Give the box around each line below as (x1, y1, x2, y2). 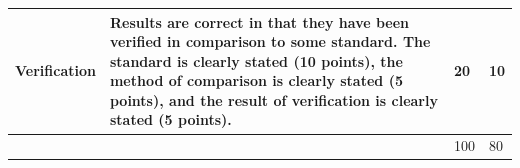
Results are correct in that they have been (109, 11, 410, 32)
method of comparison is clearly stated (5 (109, 70, 403, 91)
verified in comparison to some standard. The (109, 31, 431, 52)
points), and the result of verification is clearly (109, 89, 438, 110)
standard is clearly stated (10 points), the (109, 50, 403, 71)
